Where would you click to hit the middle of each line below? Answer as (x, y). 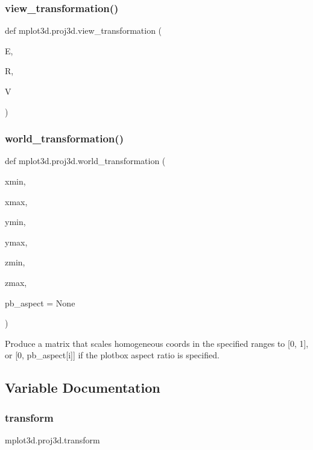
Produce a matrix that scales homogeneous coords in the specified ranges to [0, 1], (157, 343)
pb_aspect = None (40, 303)
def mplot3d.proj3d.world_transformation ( (85, 161)
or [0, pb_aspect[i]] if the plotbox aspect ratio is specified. (112, 355)
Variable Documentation (83, 388)
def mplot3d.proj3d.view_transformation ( (84, 30)
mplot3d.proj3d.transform (52, 439)
